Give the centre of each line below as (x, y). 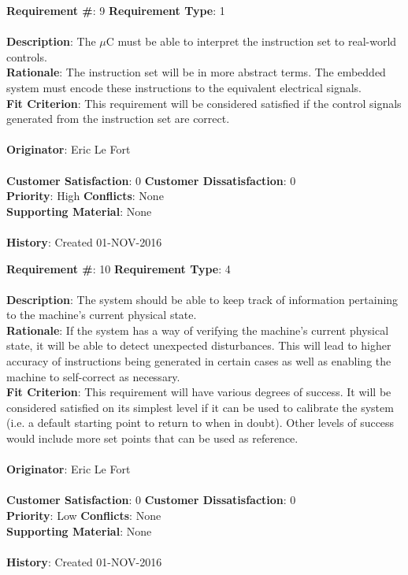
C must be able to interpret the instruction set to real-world (251, 41)
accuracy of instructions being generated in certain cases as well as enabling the (199, 361)
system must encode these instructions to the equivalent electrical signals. (184, 87)
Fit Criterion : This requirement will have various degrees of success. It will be (199, 392)
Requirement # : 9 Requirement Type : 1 (116, 10)
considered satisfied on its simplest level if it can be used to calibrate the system (200, 407)
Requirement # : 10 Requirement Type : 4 (119, 268)
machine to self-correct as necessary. (93, 376)
